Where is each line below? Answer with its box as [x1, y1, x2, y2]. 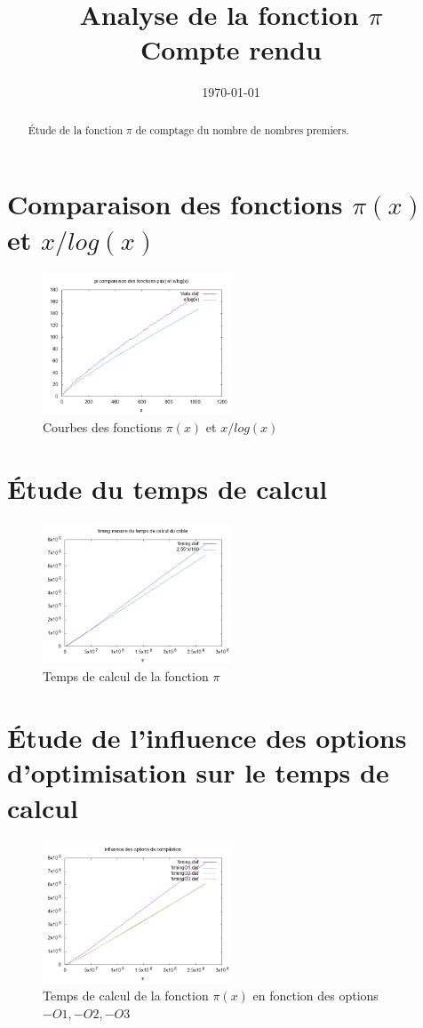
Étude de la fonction [28, 122, 124, 137]
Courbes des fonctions [43, 418, 163, 437]
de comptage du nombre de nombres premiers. [135, 122, 349, 137]
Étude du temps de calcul [7, 470, 328, 506]
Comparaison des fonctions [7, 186, 343, 222]
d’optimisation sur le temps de [7, 754, 389, 791]
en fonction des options [252, 986, 379, 1005]
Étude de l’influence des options [7, 719, 407, 756]
